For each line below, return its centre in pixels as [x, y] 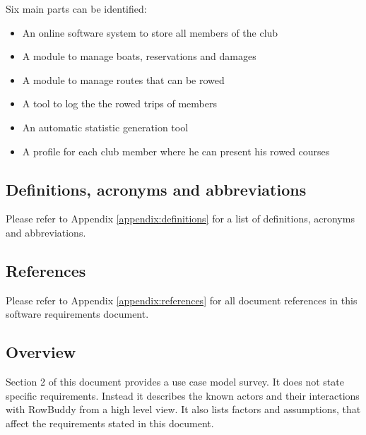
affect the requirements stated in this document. [110, 423]
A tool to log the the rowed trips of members [119, 103]
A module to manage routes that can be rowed [123, 79]
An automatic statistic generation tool [105, 127]
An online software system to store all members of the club [150, 32]
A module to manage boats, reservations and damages [139, 56]
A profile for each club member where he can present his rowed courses [176, 151]
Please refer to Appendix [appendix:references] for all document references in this [182, 300]
